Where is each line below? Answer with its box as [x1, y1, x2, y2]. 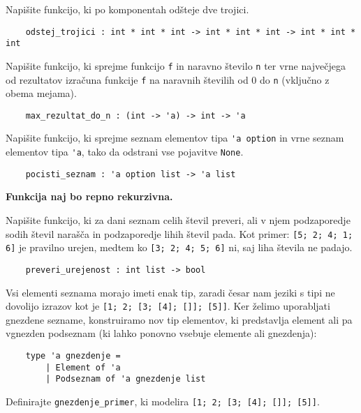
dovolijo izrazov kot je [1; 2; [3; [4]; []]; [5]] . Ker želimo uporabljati [6, 299, 330, 313]
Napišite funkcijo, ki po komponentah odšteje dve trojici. [6, 2, 249, 16]
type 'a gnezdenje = [25, 351, 121, 361]
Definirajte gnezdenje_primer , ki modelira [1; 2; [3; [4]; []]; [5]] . [6, 394, 320, 408]
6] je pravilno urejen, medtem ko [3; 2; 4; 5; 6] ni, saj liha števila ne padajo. [6, 240, 353, 255]
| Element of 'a [45, 362, 121, 373]
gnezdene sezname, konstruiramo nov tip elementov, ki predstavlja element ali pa [6, 312, 353, 326]
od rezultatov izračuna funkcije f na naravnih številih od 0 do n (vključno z [6, 72, 330, 87]
